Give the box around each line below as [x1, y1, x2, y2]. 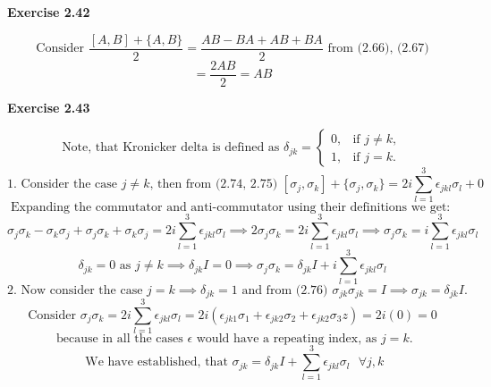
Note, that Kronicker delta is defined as [62, 141, 280, 155]
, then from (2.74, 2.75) [149, 178, 278, 191]
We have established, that [85, 356, 228, 369]
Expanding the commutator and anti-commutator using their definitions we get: [11, 201, 451, 215]
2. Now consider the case [7, 283, 143, 297]
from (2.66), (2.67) [327, 42, 429, 55]
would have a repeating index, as [196, 332, 377, 346]
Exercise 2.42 [7, 3, 90, 21]
